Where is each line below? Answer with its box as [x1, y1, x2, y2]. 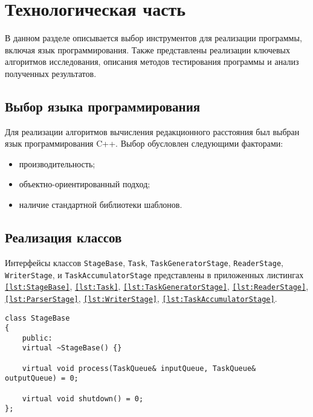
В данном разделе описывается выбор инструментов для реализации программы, [5, 32, 302, 44]
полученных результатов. [5, 67, 97, 79]
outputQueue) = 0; [5, 374, 79, 383]
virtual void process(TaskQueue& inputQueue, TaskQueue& [22, 364, 256, 373]
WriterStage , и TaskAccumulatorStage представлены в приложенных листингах [5, 268, 304, 281]
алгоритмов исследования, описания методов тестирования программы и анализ [5, 55, 299, 68]
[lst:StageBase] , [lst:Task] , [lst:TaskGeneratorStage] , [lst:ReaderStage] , [5, 280, 309, 293]
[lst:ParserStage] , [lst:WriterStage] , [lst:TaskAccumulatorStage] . [5, 292, 277, 304]
